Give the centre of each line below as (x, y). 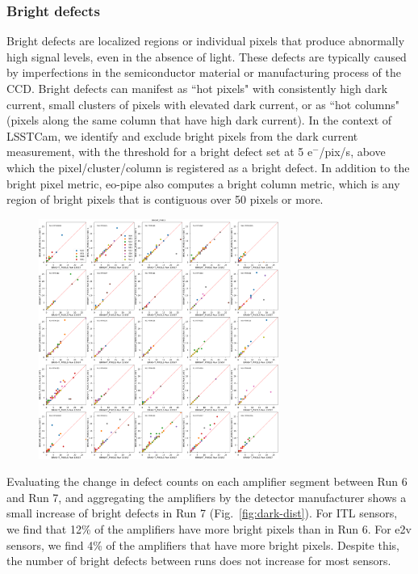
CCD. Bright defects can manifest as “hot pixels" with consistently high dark (197, 88)
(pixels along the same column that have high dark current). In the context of (199, 120)
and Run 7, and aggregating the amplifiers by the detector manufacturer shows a (207, 497)
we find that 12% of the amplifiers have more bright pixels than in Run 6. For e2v (209, 528)
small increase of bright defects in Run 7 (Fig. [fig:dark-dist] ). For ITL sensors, (202, 513)
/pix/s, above (352, 152)
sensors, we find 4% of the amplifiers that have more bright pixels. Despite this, (203, 544)
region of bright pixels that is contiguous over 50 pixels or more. (165, 199)
